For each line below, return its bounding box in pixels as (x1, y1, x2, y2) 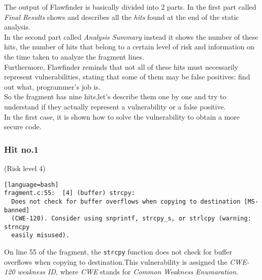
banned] (4, 206, 30, 214)
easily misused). (11, 232, 70, 239)
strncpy (4, 223, 30, 231)
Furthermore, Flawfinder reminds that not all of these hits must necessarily (4, 61, 239, 72)
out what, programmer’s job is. (4, 81, 101, 92)
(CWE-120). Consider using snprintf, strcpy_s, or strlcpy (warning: (11, 215, 251, 222)
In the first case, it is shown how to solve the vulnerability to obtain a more (4, 111, 240, 122)
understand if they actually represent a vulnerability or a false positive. (4, 101, 226, 111)
